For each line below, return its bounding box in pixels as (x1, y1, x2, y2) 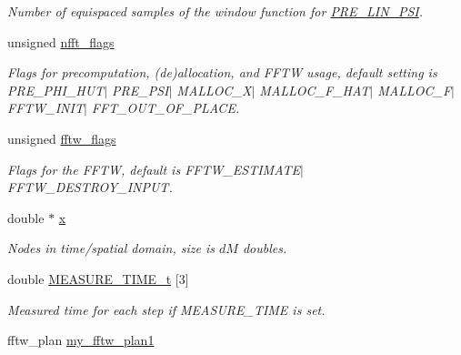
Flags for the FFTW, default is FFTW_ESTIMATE (7, 159, 301, 178)
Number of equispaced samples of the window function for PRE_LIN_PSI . (7, 2, 424, 20)
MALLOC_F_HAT (259, 80, 370, 99)
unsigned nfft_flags (7, 32, 115, 51)
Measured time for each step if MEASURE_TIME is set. (7, 299, 326, 319)
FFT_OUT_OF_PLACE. (91, 98, 240, 117)
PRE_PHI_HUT (7, 80, 105, 99)
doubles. (242, 238, 287, 258)
